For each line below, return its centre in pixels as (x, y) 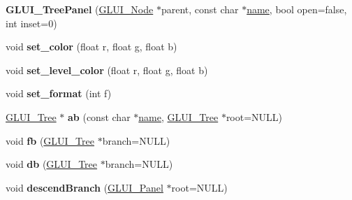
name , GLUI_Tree (178, 116)
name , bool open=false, (297, 9)
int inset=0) (31, 23)
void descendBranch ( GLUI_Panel (85, 187)
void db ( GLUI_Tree (52, 164)
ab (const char (99, 116)
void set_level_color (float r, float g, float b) (107, 70)
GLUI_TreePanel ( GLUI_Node (80, 9)
